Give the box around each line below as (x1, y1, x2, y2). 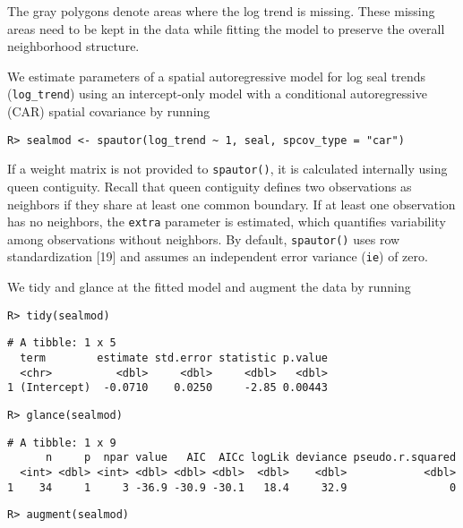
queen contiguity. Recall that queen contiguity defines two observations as (7, 176, 412, 195)
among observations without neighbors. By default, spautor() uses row (7, 229, 400, 248)
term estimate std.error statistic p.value (20, 352, 328, 364)
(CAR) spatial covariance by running (7, 102, 210, 121)
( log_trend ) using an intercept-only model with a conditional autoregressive (7, 84, 427, 103)
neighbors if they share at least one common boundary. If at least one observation (7, 194, 456, 213)
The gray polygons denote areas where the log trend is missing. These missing (7, 2, 435, 20)
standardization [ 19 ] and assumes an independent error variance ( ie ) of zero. (7, 247, 428, 266)
